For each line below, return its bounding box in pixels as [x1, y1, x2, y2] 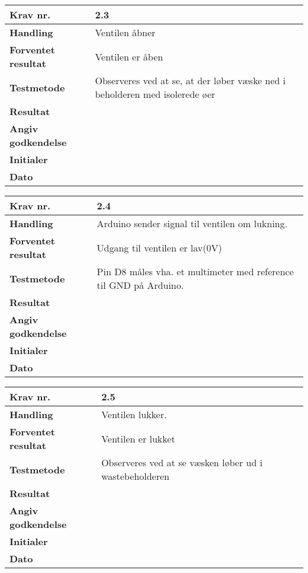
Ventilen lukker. [101, 408, 167, 421]
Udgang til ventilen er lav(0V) [97, 240, 222, 254]
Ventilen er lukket [101, 431, 175, 445]
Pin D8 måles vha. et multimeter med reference [97, 265, 294, 278]
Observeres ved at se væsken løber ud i [101, 456, 263, 469]
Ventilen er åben [95, 49, 163, 63]
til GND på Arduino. [97, 278, 184, 292]
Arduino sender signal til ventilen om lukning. [97, 217, 288, 230]
